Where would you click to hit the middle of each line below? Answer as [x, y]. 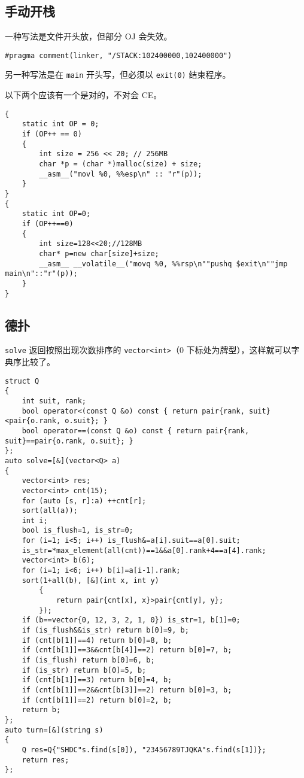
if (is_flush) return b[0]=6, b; [88, 660]
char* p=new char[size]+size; [99, 253]
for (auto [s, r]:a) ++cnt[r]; [84, 501]
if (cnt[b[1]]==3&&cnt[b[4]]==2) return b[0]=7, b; [127, 650]
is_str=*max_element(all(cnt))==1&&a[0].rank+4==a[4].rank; [144, 550]
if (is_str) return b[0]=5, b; [84, 670]
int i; [35, 520]
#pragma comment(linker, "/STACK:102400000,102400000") [118, 55]
